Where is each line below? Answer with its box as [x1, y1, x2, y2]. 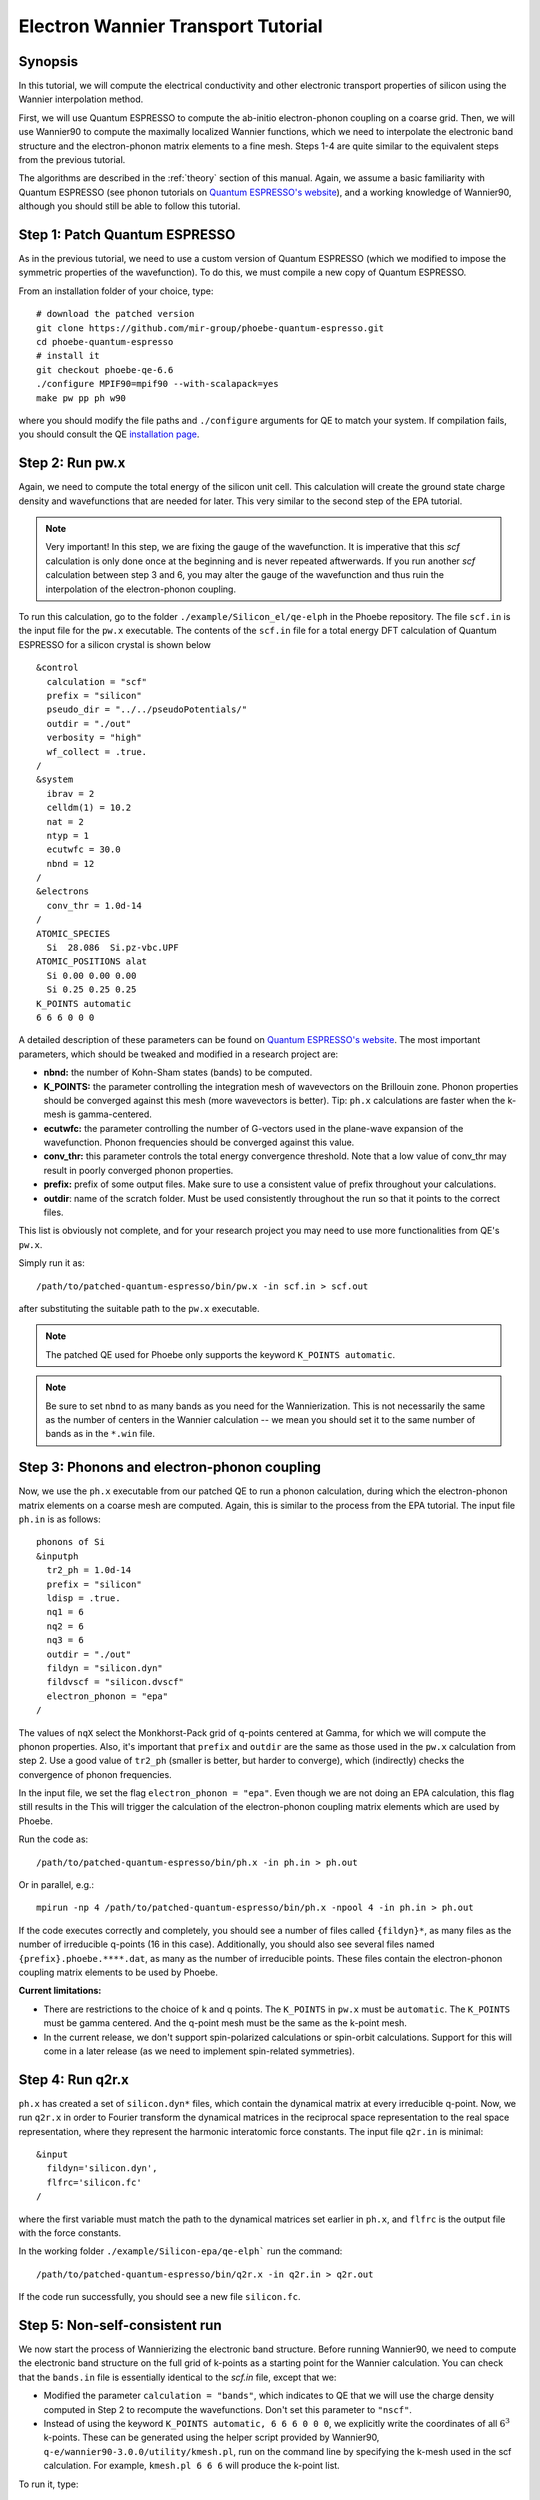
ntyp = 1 [46, 830, 90, 841]
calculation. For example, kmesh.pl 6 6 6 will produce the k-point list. [43, 2460, 340, 2472]
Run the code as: [18, 1833, 89, 1845]
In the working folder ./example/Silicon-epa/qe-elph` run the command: [18, 2245, 343, 2257]
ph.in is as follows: [18, 1513, 101, 1525]
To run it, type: [18, 2478, 79, 2490]
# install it [36, 350, 100, 362]
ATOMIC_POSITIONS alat [36, 956, 148, 967]
